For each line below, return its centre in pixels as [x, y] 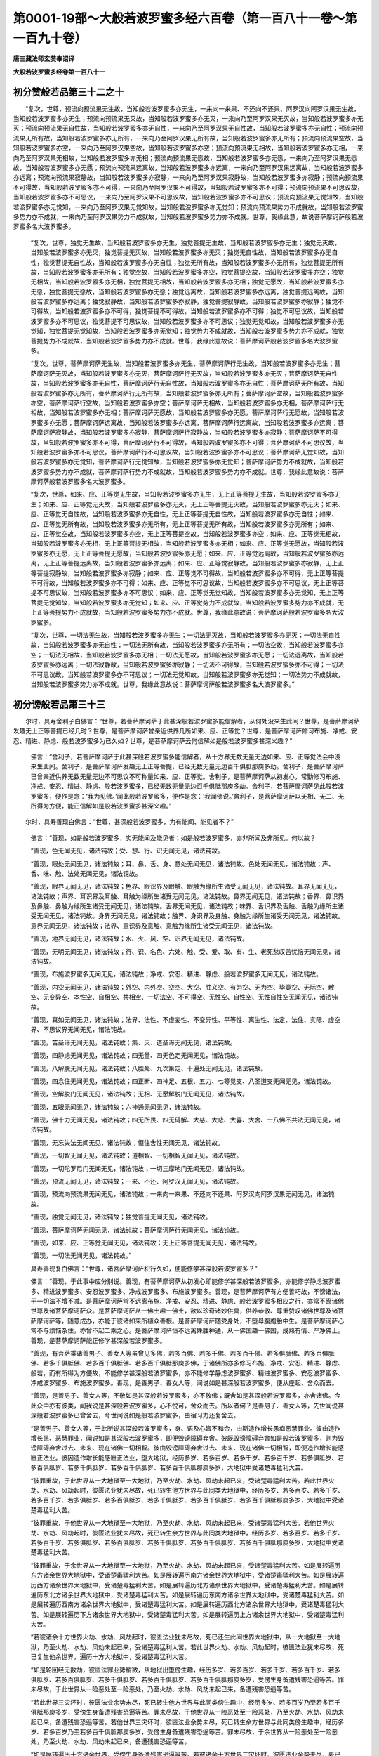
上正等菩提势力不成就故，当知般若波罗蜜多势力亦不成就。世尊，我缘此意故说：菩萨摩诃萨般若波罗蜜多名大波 [187, 612]
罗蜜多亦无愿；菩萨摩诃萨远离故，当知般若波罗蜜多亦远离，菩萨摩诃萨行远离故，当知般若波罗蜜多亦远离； [184, 422]
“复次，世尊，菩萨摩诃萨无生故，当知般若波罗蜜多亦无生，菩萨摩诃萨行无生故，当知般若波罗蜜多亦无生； [182, 363]
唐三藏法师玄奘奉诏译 [44, 59]
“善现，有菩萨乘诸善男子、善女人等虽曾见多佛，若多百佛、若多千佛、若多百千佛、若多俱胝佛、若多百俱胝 [182, 1353]
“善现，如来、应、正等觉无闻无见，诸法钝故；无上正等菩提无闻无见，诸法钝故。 [146, 1243]
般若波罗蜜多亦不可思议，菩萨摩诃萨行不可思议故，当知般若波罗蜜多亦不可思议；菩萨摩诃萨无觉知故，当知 [190, 452]
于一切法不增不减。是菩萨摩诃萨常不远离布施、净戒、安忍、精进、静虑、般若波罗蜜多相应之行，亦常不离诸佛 [187, 1301]
